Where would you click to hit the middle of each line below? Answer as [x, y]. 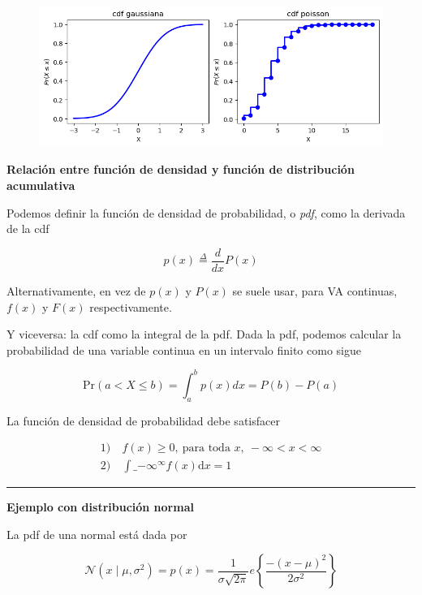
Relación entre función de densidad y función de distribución [181, 169]
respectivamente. [131, 306]
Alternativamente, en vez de [76, 290]
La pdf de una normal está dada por [97, 534]
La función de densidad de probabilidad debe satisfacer [143, 420]
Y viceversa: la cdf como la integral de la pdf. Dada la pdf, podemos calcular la [204, 334]
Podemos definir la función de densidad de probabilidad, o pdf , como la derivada [206, 212]
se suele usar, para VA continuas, [315, 290]
